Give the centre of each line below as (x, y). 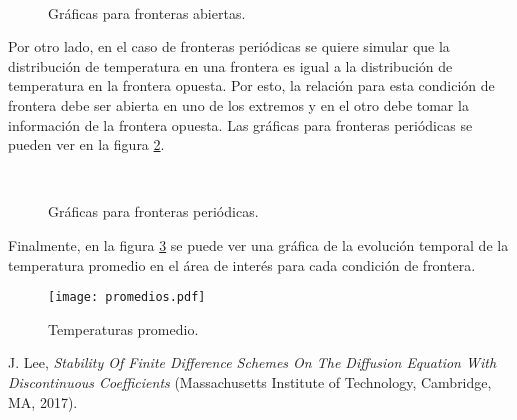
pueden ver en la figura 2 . (86, 144)
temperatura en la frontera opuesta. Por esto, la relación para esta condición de (251, 85)
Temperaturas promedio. (123, 328)
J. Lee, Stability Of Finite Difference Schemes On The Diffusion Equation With (252, 362)
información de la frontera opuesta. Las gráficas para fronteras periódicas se (240, 124)
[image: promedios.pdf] (127, 297)
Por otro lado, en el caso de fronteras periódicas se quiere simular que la (229, 46)
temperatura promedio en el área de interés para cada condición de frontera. (242, 264)
